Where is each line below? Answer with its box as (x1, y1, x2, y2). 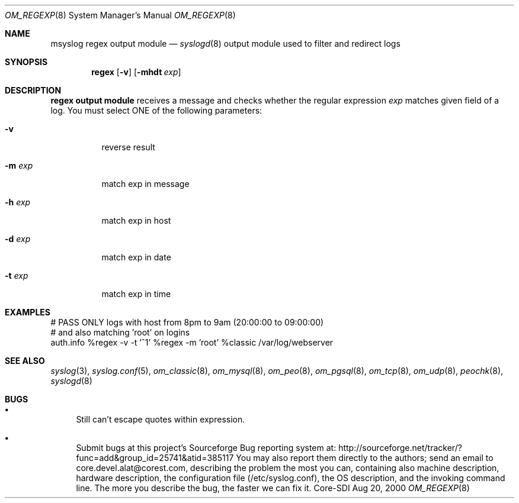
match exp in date (101, 252, 171, 262)
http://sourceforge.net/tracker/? (338, 443, 462, 453)
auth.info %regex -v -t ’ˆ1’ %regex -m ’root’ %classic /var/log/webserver (50, 337, 334, 347)
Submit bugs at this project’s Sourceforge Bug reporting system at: (76, 443, 337, 453)
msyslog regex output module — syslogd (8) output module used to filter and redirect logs (50, 38, 401, 49)
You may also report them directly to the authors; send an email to (236, 453, 494, 463)
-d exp (5, 234, 31, 244)
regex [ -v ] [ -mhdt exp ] (91, 67, 181, 77)
